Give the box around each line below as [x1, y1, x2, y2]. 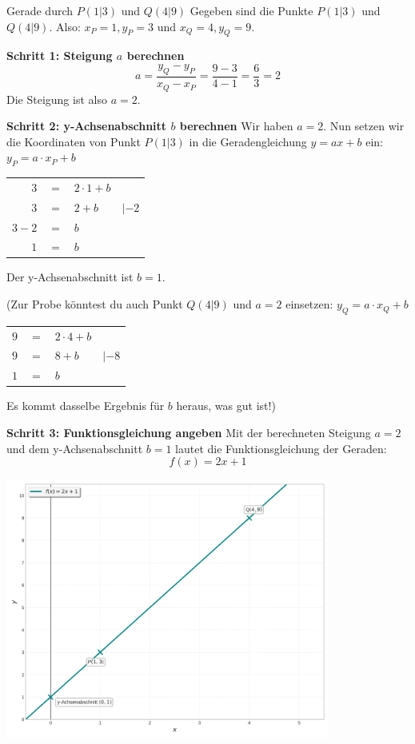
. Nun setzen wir [323, 117, 405, 134]
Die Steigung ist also [6, 90, 107, 107]
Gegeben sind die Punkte [190, 2, 313, 18]
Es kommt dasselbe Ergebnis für [6, 397, 165, 414]
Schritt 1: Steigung [6, 47, 113, 64]
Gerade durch [6, 2, 74, 18]
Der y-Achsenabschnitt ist [6, 269, 134, 285]
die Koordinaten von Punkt [6, 133, 141, 149]
